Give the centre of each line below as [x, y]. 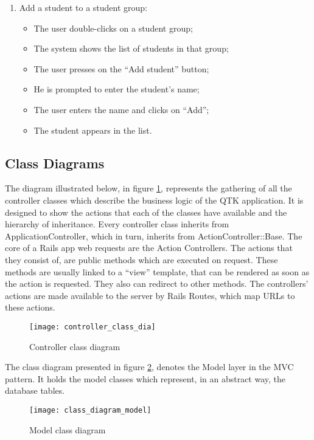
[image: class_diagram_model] [90, 410]
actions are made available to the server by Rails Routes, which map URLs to [150, 295]
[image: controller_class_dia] [92, 327]
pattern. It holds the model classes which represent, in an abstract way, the [145, 378]
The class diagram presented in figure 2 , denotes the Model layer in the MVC [149, 367]
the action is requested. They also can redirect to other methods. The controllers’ [157, 284]
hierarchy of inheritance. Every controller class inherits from [117, 224]
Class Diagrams [55, 163]
